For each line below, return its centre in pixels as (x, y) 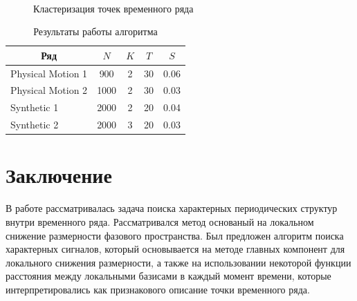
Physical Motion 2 (49, 90)
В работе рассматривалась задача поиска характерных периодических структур (172, 208)
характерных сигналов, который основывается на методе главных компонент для (175, 249)
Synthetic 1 (35, 107)
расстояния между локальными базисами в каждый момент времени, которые (168, 276)
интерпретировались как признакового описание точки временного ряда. (158, 289)
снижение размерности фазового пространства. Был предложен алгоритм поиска (175, 235)
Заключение (59, 175)
